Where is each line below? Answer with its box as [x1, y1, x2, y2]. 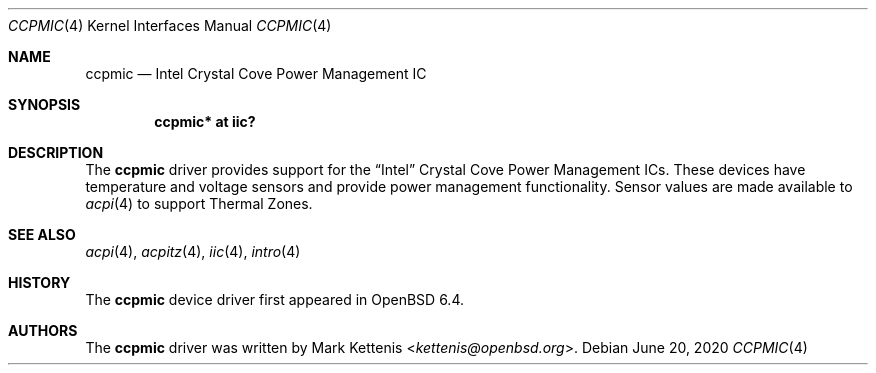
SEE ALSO [8, 226, 76, 243]
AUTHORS [8, 322, 78, 339]
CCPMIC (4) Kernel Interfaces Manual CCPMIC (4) [8, 17, 332, 34]
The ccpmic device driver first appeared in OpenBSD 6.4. [85, 291, 464, 308]
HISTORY [8, 274, 71, 291]
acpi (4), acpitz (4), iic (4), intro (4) [85, 243, 301, 260]
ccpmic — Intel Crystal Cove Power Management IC [85, 65, 427, 82]
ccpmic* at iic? [154, 113, 256, 130]
